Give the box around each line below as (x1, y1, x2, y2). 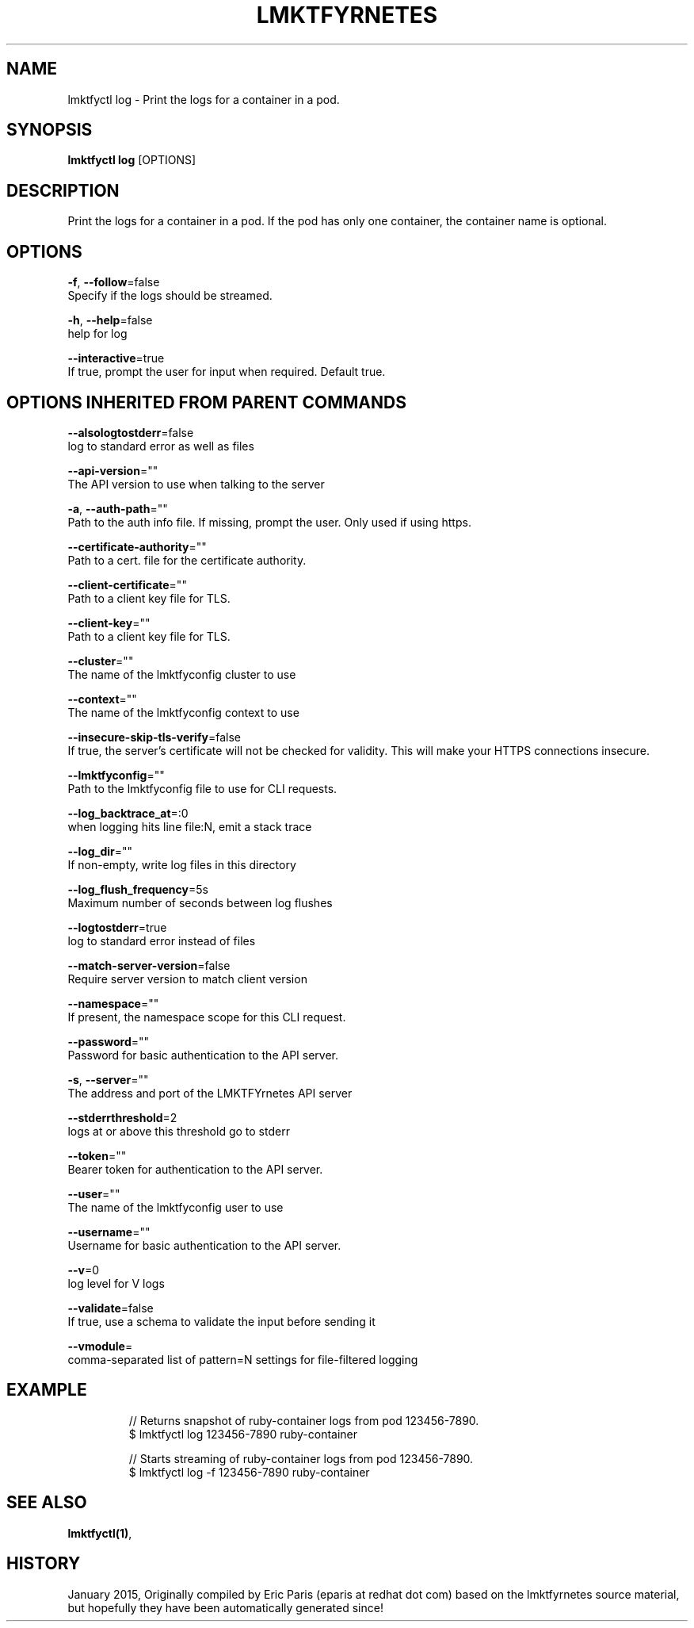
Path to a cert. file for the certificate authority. (67, 553, 307, 567)
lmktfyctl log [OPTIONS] (67, 153, 196, 167)
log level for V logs (67, 1276, 165, 1290)
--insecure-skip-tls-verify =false (67, 730, 241, 744)
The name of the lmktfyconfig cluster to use (67, 667, 296, 681)
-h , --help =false (67, 313, 153, 328)
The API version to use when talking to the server (67, 477, 325, 491)
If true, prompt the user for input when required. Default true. (67, 365, 386, 379)
